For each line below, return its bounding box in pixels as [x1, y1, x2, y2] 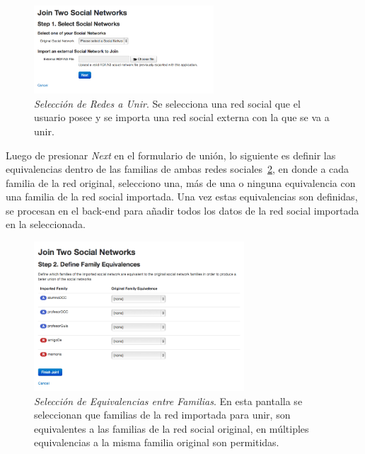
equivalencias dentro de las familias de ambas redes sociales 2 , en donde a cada [6, 161, 349, 176]
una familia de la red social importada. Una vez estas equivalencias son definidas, [6, 189, 358, 204]
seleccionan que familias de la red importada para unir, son [34, 407, 291, 422]
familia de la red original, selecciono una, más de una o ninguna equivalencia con [6, 175, 356, 190]
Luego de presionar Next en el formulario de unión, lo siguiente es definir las [6, 147, 336, 162]
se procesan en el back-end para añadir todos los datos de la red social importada [6, 203, 359, 217]
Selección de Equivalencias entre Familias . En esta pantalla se [34, 393, 303, 408]
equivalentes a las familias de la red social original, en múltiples [34, 421, 309, 436]
